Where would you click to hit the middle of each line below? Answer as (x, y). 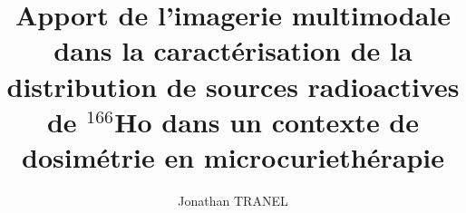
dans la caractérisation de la (233, 50)
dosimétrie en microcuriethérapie (233, 156)
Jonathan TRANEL (233, 200)
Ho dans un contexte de (267, 121)
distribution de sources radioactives (233, 86)
